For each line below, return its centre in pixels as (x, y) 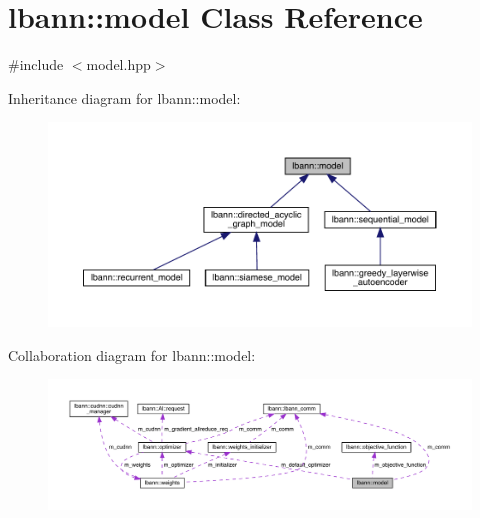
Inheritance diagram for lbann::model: (124, 97)
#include (36, 64)
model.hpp (118, 64)
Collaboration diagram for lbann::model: (132, 354)
